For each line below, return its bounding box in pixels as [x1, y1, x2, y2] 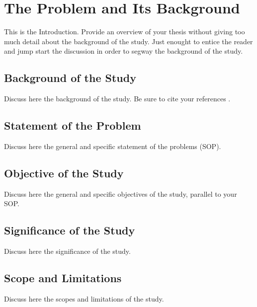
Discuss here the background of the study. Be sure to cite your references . [4, 93, 231, 104]
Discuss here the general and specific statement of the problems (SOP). [4, 141, 221, 151]
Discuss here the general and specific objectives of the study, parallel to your [4, 188, 237, 199]
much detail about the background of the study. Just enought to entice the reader [4, 36, 253, 46]
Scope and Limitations [4, 270, 122, 286]
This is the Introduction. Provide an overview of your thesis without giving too [4, 26, 245, 37]
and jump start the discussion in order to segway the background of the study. [4, 46, 243, 56]
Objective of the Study [4, 165, 124, 180]
